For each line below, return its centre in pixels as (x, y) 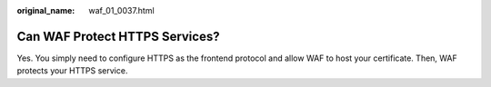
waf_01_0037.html (121, 10)
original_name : (46, 10)
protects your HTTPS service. (72, 71)
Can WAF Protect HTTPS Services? (118, 36)
